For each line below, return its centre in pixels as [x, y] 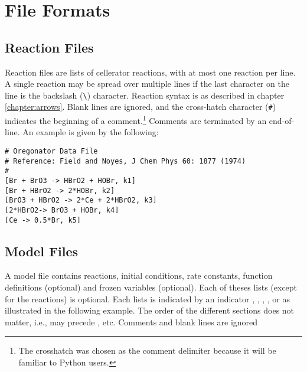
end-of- [282, 120]
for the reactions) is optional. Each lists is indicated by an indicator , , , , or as [148, 298]
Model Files [42, 251]
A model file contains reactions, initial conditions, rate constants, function [139, 275]
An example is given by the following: [91, 132]
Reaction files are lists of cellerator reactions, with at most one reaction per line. [150, 72]
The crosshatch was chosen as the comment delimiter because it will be [147, 350]
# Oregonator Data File [51, 151]
